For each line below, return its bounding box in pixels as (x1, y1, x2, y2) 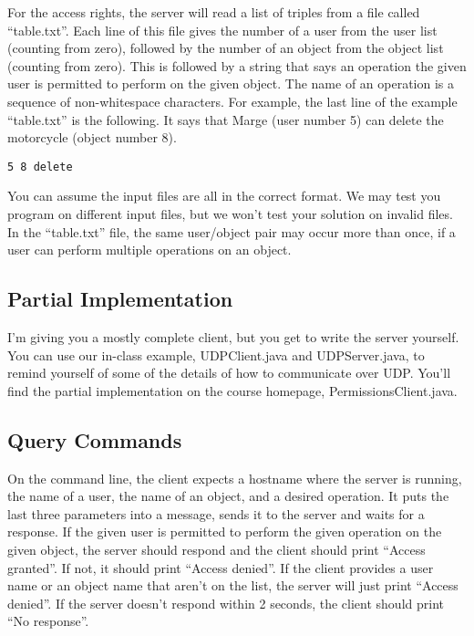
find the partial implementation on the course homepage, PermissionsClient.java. (7, 381, 458, 400)
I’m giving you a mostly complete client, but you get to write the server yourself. (7, 327, 459, 346)
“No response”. (7, 611, 89, 631)
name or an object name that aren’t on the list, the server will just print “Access (7, 576, 459, 595)
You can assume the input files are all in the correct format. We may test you (7, 186, 441, 205)
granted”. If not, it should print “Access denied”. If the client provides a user (7, 558, 434, 577)
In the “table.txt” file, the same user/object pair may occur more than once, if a (7, 222, 456, 241)
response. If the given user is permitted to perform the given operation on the (7, 522, 442, 541)
